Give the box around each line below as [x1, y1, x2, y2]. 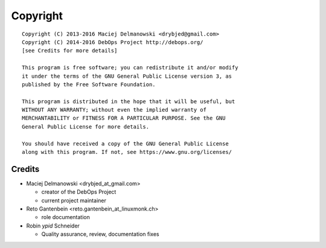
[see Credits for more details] [22, 47, 118, 54]
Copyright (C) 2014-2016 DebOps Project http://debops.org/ [22, 39, 203, 45]
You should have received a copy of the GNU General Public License [22, 140, 229, 147]
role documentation [41, 214, 91, 221]
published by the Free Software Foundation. [22, 81, 156, 87]
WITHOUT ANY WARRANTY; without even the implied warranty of [22, 106, 206, 113]
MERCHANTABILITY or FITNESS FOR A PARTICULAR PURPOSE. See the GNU [22, 115, 226, 122]
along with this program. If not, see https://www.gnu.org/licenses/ [22, 148, 232, 156]
